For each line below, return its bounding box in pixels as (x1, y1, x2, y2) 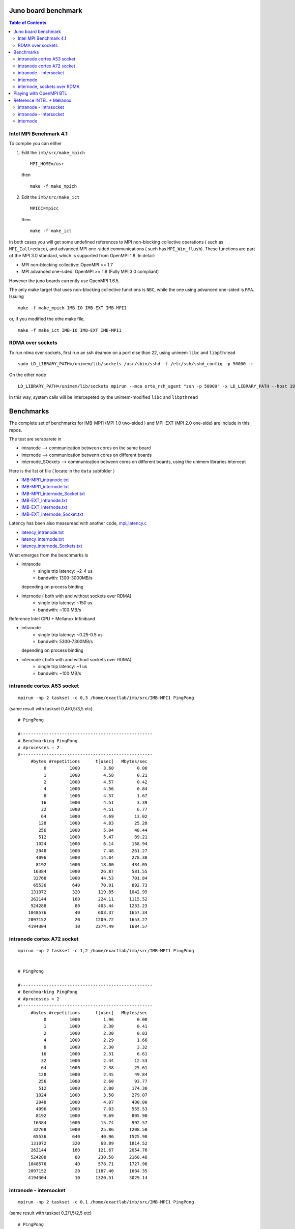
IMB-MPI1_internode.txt (21, 484, 69, 490)
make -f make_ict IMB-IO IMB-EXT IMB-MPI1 (18, 327, 122, 333)
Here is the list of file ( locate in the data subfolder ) (9, 468, 115, 474)
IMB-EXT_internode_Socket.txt (21, 511, 84, 517)
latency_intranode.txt (21, 529, 64, 535)
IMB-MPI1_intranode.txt (21, 477, 69, 483)
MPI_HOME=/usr (30, 161, 64, 167)
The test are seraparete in (9, 436, 61, 442)
